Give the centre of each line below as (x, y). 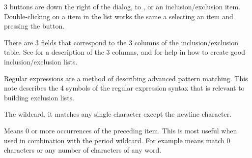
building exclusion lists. (39, 97)
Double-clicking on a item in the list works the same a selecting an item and (119, 16)
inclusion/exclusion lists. (41, 61)
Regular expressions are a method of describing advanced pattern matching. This (126, 78)
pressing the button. (34, 26)
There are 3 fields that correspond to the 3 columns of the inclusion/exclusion (121, 42)
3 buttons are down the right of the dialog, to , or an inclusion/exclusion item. (122, 6)
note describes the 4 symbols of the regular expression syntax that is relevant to (124, 88)
